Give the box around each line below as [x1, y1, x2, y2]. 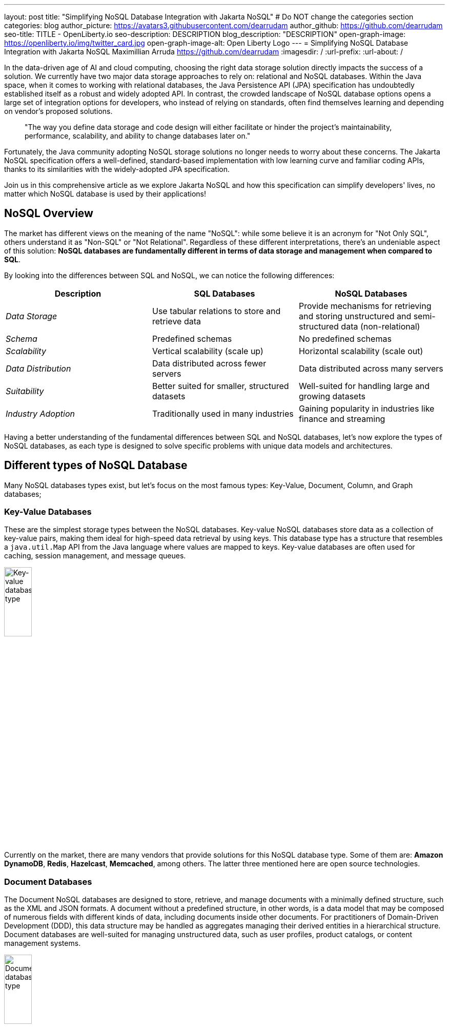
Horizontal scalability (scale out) [298, 345, 423, 356]
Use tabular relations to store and [152, 305, 281, 316]
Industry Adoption [6, 408, 75, 419]
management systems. [4, 939, 81, 948]
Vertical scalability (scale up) [152, 345, 263, 356]
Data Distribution [6, 363, 71, 374]
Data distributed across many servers [298, 363, 443, 374]
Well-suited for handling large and [298, 380, 430, 391]
